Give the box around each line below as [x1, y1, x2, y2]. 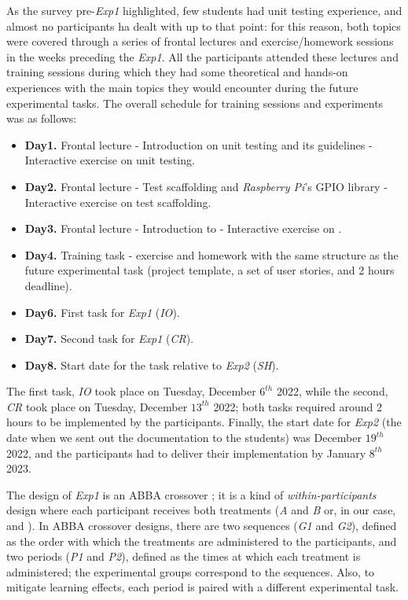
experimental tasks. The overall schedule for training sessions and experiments [6, 94, 384, 111]
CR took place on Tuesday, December [6, 398, 188, 414]
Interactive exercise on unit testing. [24, 152, 195, 168]
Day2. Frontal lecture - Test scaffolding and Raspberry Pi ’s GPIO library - [24, 178, 388, 194]
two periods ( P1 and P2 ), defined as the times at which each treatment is [6, 548, 361, 565]
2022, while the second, [276, 383, 388, 399]
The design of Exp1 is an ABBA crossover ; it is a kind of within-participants [6, 486, 377, 502]
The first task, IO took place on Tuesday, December [6, 383, 256, 399]
